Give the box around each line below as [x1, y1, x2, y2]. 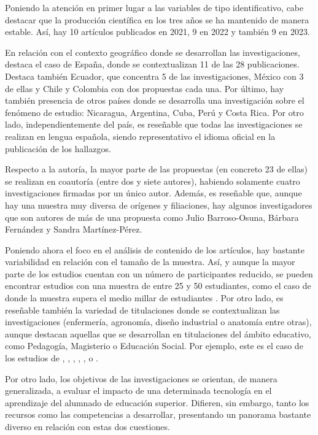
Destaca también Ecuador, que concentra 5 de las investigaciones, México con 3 [5, 69, 304, 82]
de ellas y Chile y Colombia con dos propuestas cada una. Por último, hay [5, 82, 284, 94]
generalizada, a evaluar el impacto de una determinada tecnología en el [5, 384, 272, 397]
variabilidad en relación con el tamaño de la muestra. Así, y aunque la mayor [5, 255, 295, 268]
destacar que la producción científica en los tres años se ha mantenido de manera [5, 13, 309, 26]
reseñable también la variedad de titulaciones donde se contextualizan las [5, 303, 280, 316]
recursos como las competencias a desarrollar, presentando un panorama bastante [5, 408, 311, 421]
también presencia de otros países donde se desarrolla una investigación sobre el [5, 94, 304, 107]
